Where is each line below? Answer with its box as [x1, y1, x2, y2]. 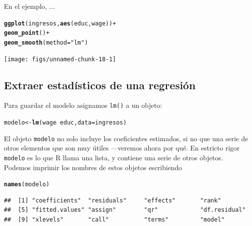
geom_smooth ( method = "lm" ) [4, 39, 88, 46]
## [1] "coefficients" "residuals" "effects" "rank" [4, 197, 221, 204]
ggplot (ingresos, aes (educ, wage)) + [4, 20, 116, 27]
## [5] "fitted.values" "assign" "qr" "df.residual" [4, 206, 246, 214]
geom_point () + [4, 29, 50, 37]
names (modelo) [4, 181, 50, 188]
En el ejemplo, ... [4, 1, 55, 11]
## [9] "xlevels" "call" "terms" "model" [4, 216, 225, 224]
